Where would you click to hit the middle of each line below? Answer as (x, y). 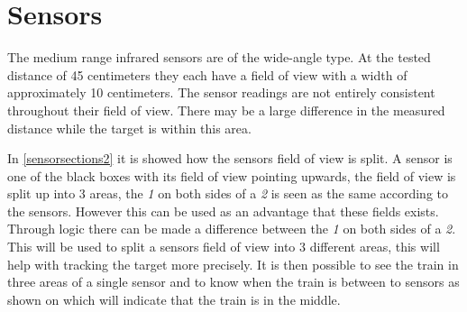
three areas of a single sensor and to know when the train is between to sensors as (233, 282)
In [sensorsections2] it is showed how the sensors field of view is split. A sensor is (230, 158)
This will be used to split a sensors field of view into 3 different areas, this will (224, 247)
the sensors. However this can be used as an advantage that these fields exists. (223, 211)
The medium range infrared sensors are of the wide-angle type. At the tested (219, 57)
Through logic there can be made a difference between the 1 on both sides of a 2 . (232, 229)
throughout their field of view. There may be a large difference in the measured (226, 110)
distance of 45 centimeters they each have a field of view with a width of (207, 74)
